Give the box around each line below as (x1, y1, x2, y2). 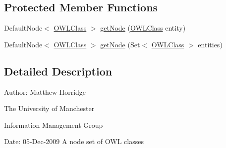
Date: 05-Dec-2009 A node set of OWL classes (4, 136, 144, 147)
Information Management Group (4, 119, 103, 130)
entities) (198, 39, 223, 49)
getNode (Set (100, 39, 140, 49)
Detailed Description (4, 63, 113, 78)
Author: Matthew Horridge (4, 86, 86, 97)
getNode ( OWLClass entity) (100, 23, 186, 33)
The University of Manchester (4, 103, 95, 113)
